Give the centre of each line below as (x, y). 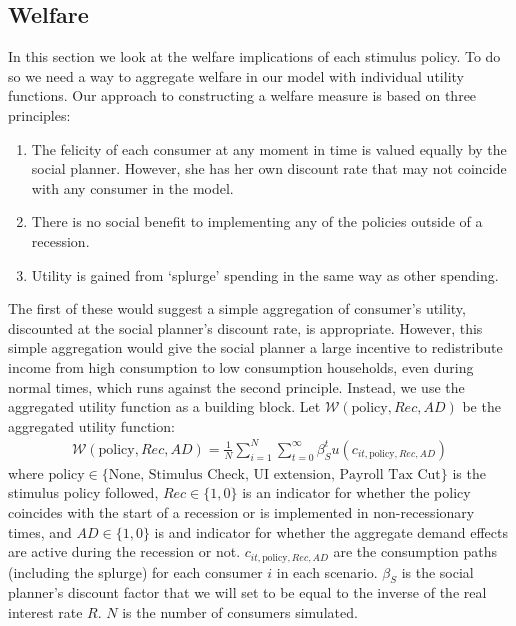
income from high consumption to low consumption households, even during (241, 366)
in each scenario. (327, 571)
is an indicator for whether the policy (356, 492)
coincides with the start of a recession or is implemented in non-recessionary (241, 512)
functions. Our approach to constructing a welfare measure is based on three (242, 95)
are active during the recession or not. (124, 551)
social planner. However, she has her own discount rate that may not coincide (269, 168)
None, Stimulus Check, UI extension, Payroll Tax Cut (274, 474)
